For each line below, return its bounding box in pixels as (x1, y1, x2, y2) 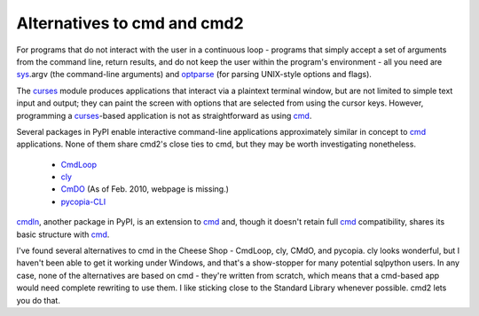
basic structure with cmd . (16, 229, 110, 240)
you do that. (16, 295, 61, 305)
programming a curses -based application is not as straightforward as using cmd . (16, 110, 312, 121)
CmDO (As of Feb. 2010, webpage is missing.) (60, 184, 230, 194)
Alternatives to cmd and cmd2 (16, 13, 244, 33)
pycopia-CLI (60, 196, 106, 207)
